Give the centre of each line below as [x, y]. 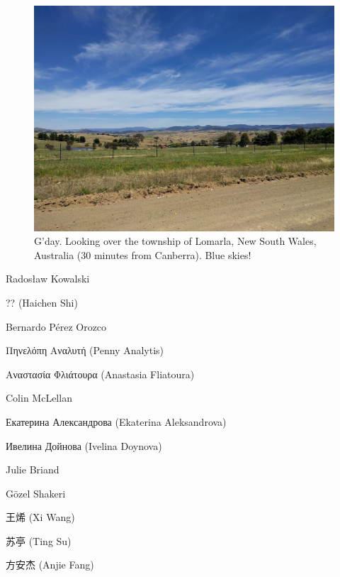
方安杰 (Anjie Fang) [50, 565]
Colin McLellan [39, 398]
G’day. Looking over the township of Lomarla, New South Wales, [175, 241]
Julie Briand [33, 469]
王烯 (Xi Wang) [40, 517]
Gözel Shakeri [36, 493]
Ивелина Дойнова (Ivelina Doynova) [84, 445]
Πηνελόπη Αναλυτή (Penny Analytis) [85, 350]
